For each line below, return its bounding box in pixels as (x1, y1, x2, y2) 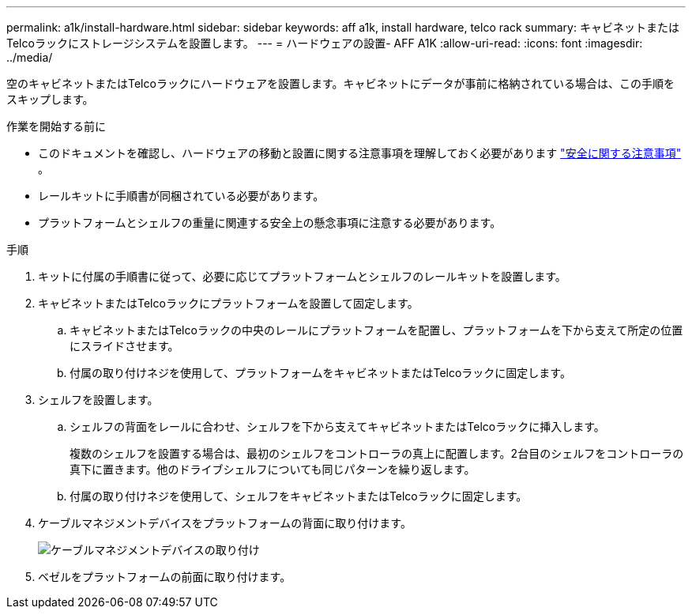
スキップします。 (6, 92, 94, 106)
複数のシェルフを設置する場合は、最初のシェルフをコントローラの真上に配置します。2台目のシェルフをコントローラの (70, 447, 684, 460)
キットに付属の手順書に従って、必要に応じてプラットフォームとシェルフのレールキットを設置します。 (38, 270, 566, 283)
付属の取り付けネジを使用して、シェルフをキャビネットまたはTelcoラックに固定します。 (70, 489, 528, 503)
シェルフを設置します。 (38, 393, 159, 406)
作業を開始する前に (6, 119, 106, 133)
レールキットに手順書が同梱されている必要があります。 (38, 189, 325, 202)
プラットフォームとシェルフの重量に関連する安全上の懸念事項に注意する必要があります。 (38, 216, 502, 229)
